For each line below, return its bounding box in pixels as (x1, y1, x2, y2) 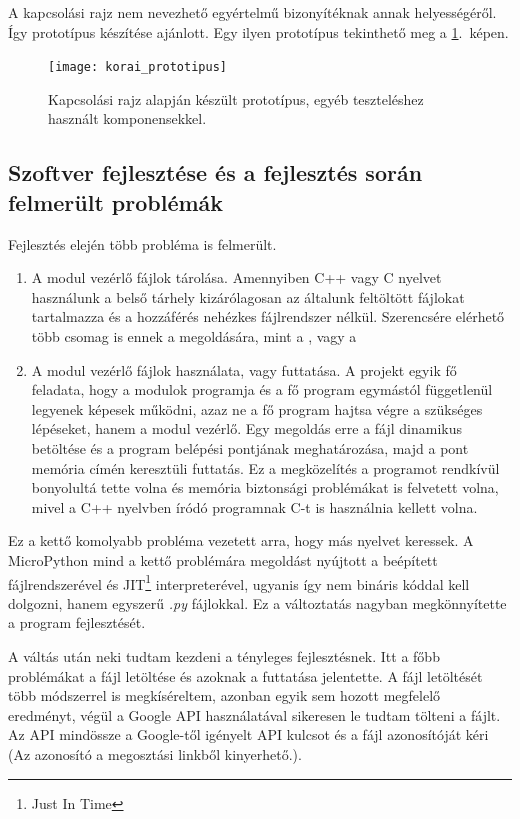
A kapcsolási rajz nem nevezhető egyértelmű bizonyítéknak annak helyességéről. (8, 2, 497, 22)
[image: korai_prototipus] (48, 60, 227, 75)
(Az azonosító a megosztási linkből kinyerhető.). (8, 743, 302, 764)
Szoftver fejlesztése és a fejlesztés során (8, 157, 423, 188)
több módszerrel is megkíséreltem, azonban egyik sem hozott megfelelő (8, 685, 441, 706)
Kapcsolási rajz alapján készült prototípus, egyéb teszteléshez (48, 88, 424, 109)
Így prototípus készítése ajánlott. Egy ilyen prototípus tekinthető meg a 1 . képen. (8, 21, 509, 42)
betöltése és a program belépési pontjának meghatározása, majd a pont (31, 437, 469, 458)
